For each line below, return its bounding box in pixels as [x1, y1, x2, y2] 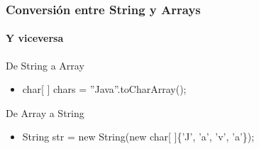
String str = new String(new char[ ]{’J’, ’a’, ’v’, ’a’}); [22, 129, 255, 144]
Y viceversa [6, 31, 64, 45]
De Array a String [6, 105, 84, 120]
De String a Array [6, 57, 84, 72]
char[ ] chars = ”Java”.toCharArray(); [22, 82, 187, 96]
